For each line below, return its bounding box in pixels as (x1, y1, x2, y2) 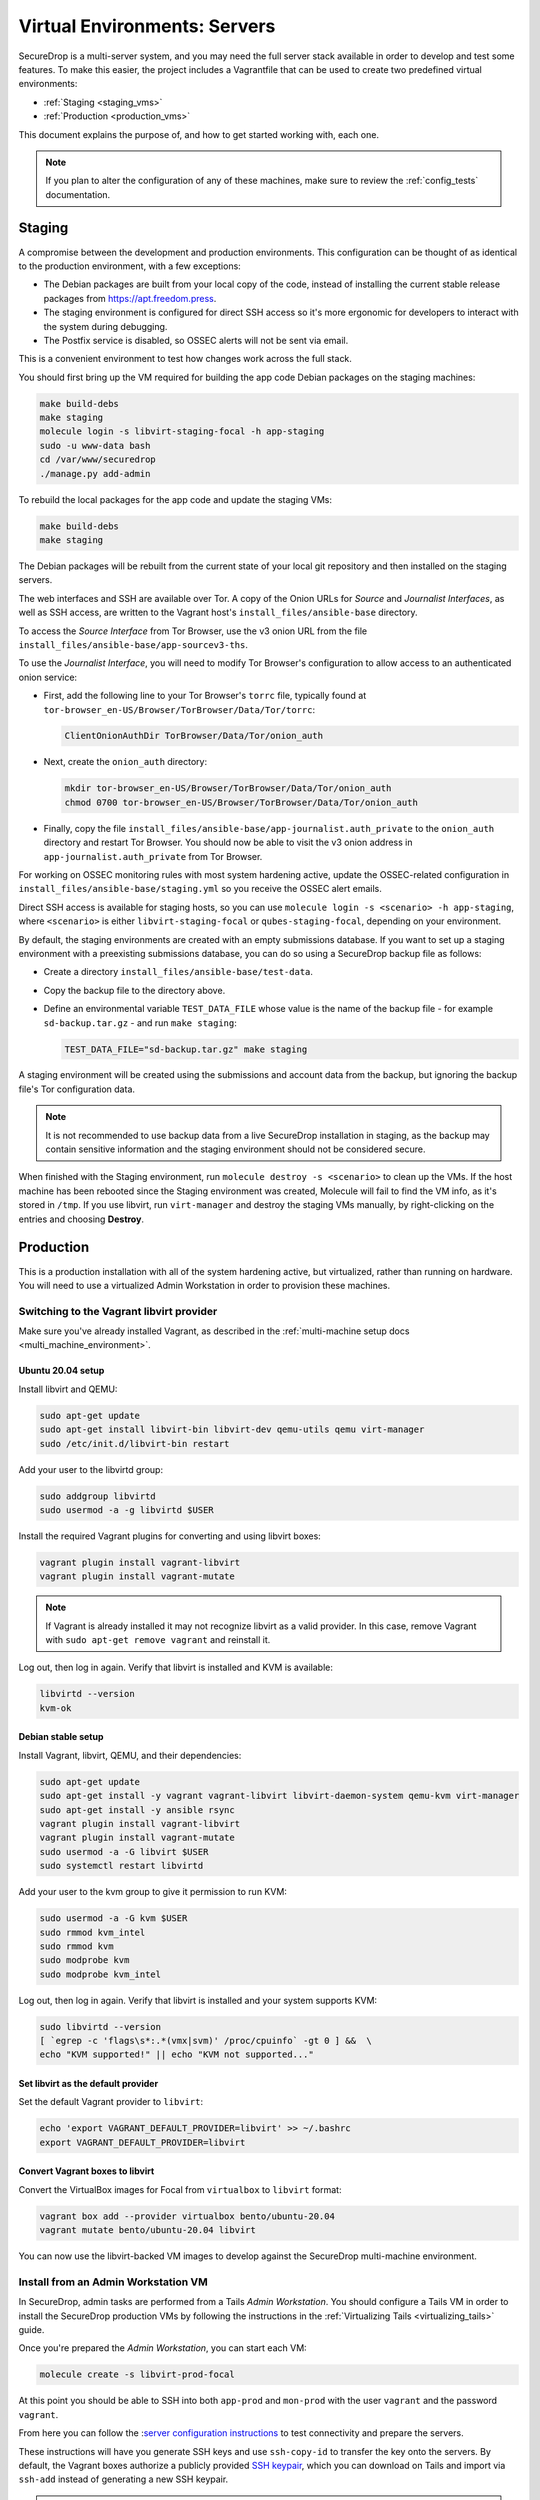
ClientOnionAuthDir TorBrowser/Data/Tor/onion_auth (64, 730, 324, 742)
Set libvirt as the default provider (18, 2078, 159, 2090)
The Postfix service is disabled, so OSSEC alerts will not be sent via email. (43, 334, 349, 346)
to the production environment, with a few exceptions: (18, 260, 242, 272)
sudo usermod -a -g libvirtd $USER (39, 1504, 214, 1515)
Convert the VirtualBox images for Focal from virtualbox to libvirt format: (18, 2183, 342, 2195)
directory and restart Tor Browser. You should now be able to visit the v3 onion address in (43, 836, 413, 849)
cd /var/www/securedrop (39, 454, 157, 465)
